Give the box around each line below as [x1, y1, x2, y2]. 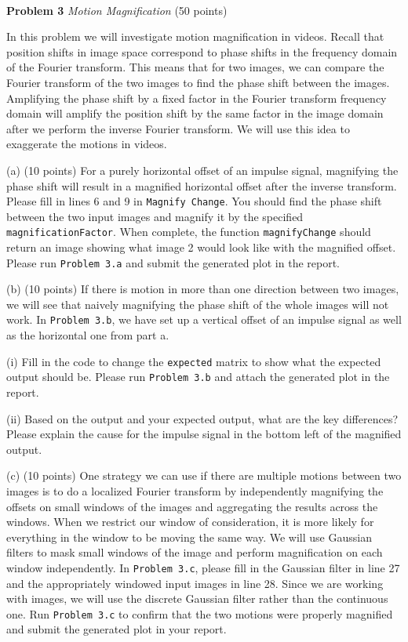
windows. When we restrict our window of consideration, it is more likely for [6, 513, 374, 530]
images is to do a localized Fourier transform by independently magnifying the [6, 483, 384, 499]
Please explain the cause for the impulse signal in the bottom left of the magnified [6, 426, 402, 442]
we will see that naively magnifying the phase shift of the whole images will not [6, 296, 389, 312]
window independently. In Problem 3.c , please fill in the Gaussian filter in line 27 [6, 559, 400, 575]
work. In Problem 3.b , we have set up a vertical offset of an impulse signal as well [6, 311, 402, 328]
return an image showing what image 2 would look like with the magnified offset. [6, 239, 396, 256]
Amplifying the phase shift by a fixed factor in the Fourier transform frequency [6, 89, 387, 106]
